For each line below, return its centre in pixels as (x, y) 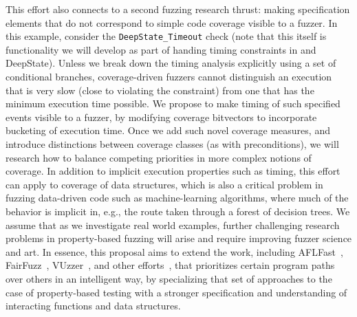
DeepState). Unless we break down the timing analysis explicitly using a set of (171, 63)
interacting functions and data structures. (93, 306)
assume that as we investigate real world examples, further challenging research (173, 225)
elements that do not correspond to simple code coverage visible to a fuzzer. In (172, 22)
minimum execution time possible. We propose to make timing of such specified (173, 103)
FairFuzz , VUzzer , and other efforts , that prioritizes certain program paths (170, 265)
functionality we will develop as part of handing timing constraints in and (161, 49)
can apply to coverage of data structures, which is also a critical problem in (164, 184)
